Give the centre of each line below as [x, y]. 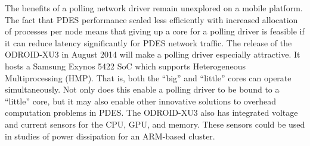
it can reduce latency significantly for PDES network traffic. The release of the [148, 42]
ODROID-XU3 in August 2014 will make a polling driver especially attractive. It [153, 54]
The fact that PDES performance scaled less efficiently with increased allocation [151, 19]
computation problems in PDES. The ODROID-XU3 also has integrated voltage [151, 112]
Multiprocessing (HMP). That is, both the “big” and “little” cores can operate [148, 77]
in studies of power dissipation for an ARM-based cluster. [110, 136]
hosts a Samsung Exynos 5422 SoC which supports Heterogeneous [125, 66]
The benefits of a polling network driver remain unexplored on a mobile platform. [154, 8]
